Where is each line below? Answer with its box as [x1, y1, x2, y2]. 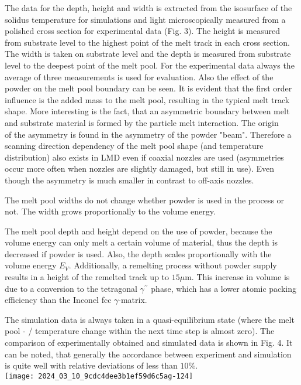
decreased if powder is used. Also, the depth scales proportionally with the [5, 247, 272, 260]
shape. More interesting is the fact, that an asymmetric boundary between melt [5, 105, 290, 117]
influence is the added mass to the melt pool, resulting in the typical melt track [5, 93, 290, 105]
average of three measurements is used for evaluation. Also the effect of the [5, 70, 274, 83]
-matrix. [118, 294, 147, 306]
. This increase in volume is [191, 271, 290, 283]
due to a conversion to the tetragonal [5, 282, 137, 294]
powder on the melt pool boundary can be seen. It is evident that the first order [5, 82, 292, 94]
